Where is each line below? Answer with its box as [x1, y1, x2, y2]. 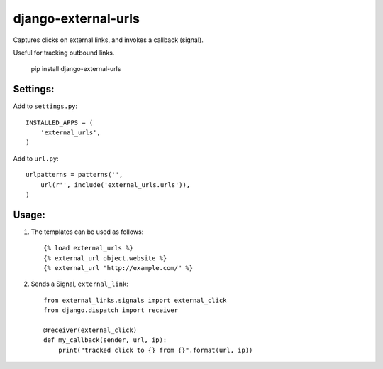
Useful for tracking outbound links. [13, 48, 115, 57]
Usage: [13, 208, 46, 220]
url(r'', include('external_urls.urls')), [40, 181, 191, 188]
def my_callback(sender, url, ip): [43, 336, 167, 344]
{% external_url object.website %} [43, 254, 167, 262]
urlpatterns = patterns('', [26, 171, 123, 179]
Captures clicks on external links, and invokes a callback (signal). [13, 36, 204, 44]
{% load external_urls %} [43, 244, 134, 252]
